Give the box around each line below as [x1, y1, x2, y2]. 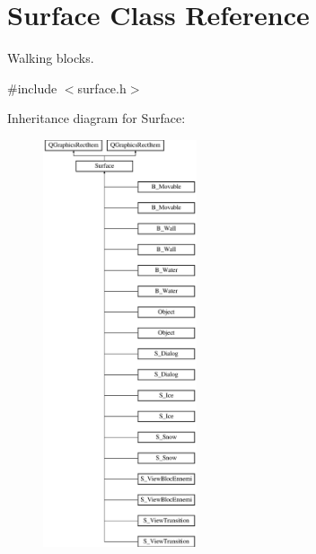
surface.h [77, 78, 127, 97]
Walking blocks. [7, 48, 94, 67]
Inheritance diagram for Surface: [7, 109, 186, 128]
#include [7, 78, 57, 97]
